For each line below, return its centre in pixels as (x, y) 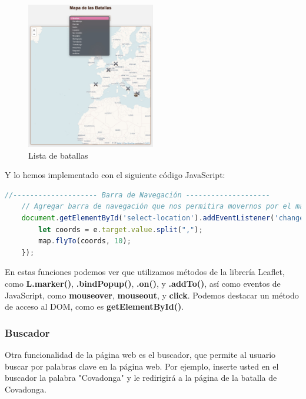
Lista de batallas (58, 155)
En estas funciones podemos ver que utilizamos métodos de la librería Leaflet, (145, 272)
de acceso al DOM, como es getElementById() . (94, 306)
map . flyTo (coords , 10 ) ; (85, 241)
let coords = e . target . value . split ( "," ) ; (121, 229)
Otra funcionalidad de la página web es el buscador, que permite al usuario (140, 354)
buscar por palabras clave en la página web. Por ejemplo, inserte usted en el (142, 366)
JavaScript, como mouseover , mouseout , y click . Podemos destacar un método (152, 295)
